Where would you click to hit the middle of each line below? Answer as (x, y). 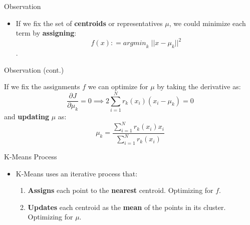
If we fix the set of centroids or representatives (89, 23)
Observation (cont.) (34, 69)
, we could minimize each (207, 23)
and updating (27, 116)
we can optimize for (118, 86)
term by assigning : (46, 33)
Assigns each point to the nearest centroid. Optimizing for (120, 190)
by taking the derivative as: (199, 86)
